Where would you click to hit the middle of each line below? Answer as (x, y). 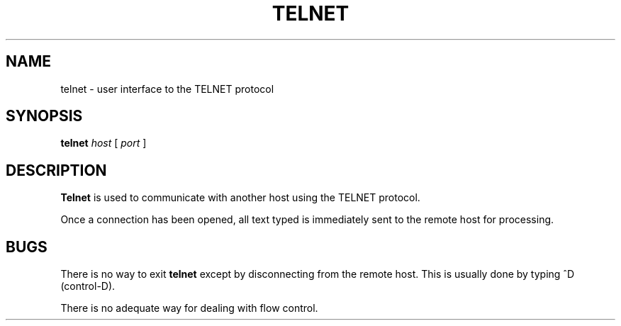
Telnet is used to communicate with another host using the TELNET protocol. (240, 198)
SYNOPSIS (44, 116)
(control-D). (88, 286)
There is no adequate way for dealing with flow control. (189, 308)
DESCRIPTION (56, 170)
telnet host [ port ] (103, 143)
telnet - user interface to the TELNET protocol (167, 89)
